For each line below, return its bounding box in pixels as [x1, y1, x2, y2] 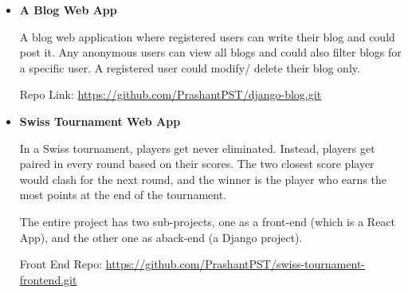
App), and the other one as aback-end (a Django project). [19, 229, 303, 245]
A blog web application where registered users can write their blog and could [19, 28, 395, 45]
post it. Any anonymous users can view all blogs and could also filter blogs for [19, 44, 402, 61]
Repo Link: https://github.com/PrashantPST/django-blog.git [19, 86, 322, 103]
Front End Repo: [19, 256, 103, 272]
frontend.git [19, 271, 77, 287]
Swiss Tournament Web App [19, 112, 181, 129]
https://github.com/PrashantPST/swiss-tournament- [105, 256, 365, 272]
